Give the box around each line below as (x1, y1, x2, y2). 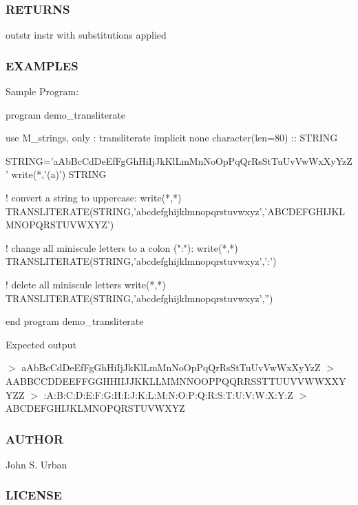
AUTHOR (6, 430, 64, 447)
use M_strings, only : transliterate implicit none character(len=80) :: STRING (6, 130, 338, 145)
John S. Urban (6, 457, 67, 471)
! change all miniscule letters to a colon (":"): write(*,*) (6, 240, 238, 255)
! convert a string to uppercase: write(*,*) (6, 190, 182, 204)
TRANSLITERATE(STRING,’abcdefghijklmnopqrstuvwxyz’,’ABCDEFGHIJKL (6, 204, 346, 218)
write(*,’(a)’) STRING (11, 167, 107, 181)
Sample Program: (6, 84, 79, 99)
